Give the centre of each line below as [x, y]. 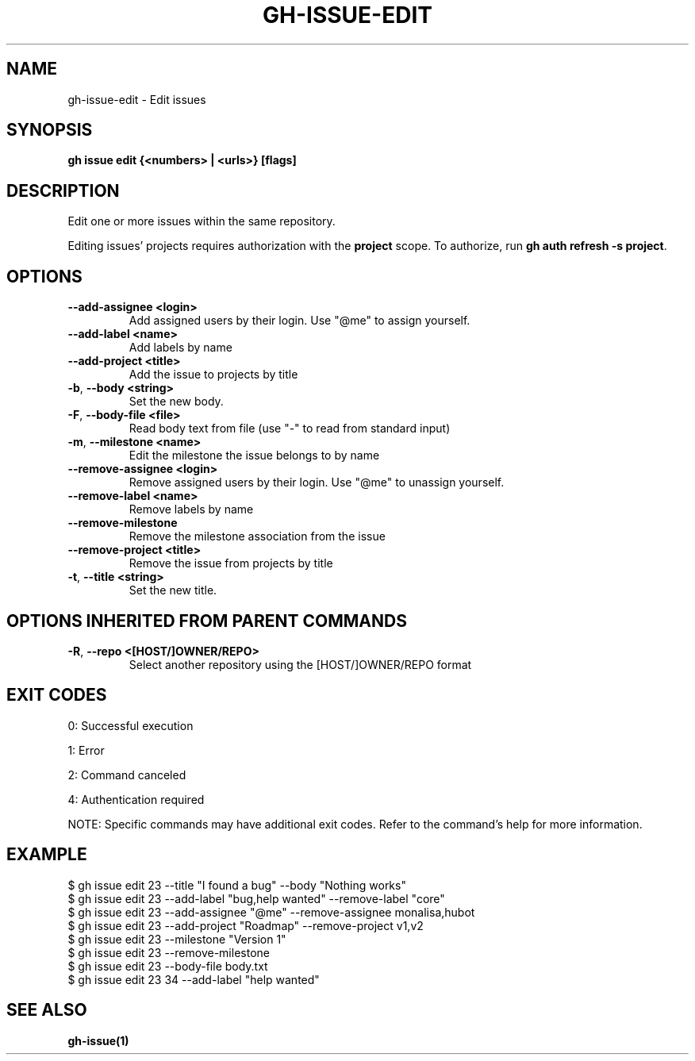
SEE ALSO [47, 1010]
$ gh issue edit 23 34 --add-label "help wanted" [194, 979]
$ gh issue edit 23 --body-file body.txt [168, 966]
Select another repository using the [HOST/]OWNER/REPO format [300, 664]
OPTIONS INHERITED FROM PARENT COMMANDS [207, 621]
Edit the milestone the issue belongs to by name [254, 456]
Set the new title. [173, 590]
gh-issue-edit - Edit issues [137, 99]
